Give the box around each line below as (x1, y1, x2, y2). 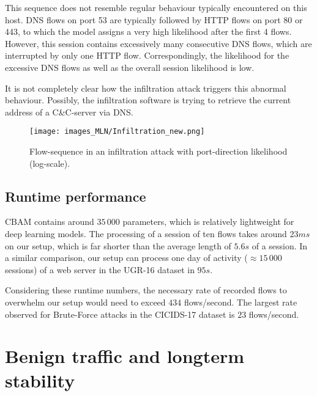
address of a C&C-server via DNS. (5, 105, 133, 118)
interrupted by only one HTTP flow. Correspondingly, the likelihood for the (5, 49, 289, 62)
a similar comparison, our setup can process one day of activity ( (5, 251, 248, 264)
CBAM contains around (5, 215, 94, 228)
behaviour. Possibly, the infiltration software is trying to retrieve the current (5, 94, 291, 106)
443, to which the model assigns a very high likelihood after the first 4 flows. (5, 25, 292, 38)
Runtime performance (5, 186, 146, 205)
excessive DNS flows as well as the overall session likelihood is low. (5, 61, 255, 73)
